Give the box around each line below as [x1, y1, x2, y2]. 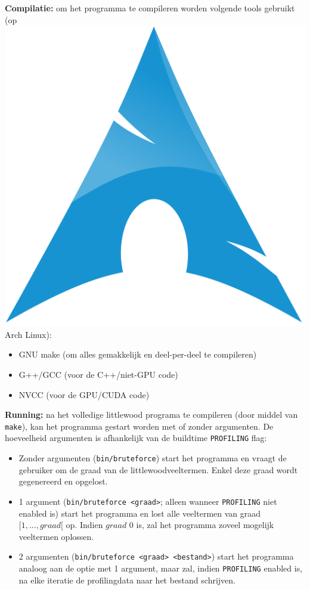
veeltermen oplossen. [18, 530, 94, 542]
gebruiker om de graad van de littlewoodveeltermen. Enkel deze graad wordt [18, 463, 298, 476]
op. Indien [66, 518, 103, 531]
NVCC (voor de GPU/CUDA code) [18, 388, 150, 400]
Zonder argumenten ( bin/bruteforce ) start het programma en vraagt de [18, 452, 287, 464]
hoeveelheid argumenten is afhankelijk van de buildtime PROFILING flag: [5, 431, 267, 444]
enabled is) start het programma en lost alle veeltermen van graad [18, 507, 261, 519]
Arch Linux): [5, 328, 52, 340]
